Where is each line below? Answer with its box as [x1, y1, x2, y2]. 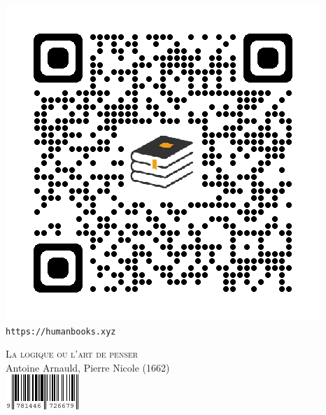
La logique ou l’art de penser [6, 346, 139, 361]
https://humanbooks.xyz [6, 326, 116, 337]
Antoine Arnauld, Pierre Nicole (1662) [6, 360, 170, 374]
